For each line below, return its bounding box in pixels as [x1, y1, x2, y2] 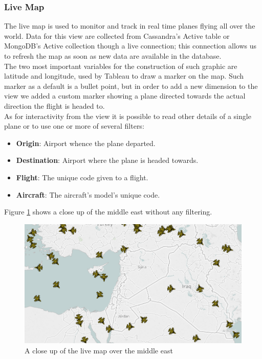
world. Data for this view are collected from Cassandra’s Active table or [4, 30, 230, 41]
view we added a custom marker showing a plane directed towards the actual [4, 90, 246, 101]
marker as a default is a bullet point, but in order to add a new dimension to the [4, 80, 258, 91]
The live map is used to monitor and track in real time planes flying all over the [4, 20, 255, 31]
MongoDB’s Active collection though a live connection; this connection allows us [4, 40, 257, 51]
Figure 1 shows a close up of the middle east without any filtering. [4, 206, 212, 217]
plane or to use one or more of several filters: [4, 121, 144, 131]
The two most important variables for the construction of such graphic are [4, 60, 237, 71]
